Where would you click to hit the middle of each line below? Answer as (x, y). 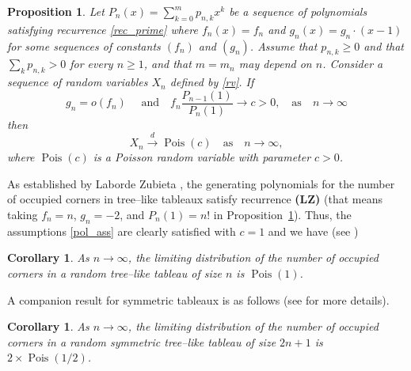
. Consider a (353, 64)
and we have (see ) (313, 231)
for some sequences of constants (84, 45)
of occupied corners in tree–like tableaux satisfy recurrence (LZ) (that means (195, 199)
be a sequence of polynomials (298, 11)
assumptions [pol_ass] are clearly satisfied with (122, 231)
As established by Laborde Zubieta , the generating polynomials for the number (201, 183)
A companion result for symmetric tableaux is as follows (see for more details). (198, 299)
